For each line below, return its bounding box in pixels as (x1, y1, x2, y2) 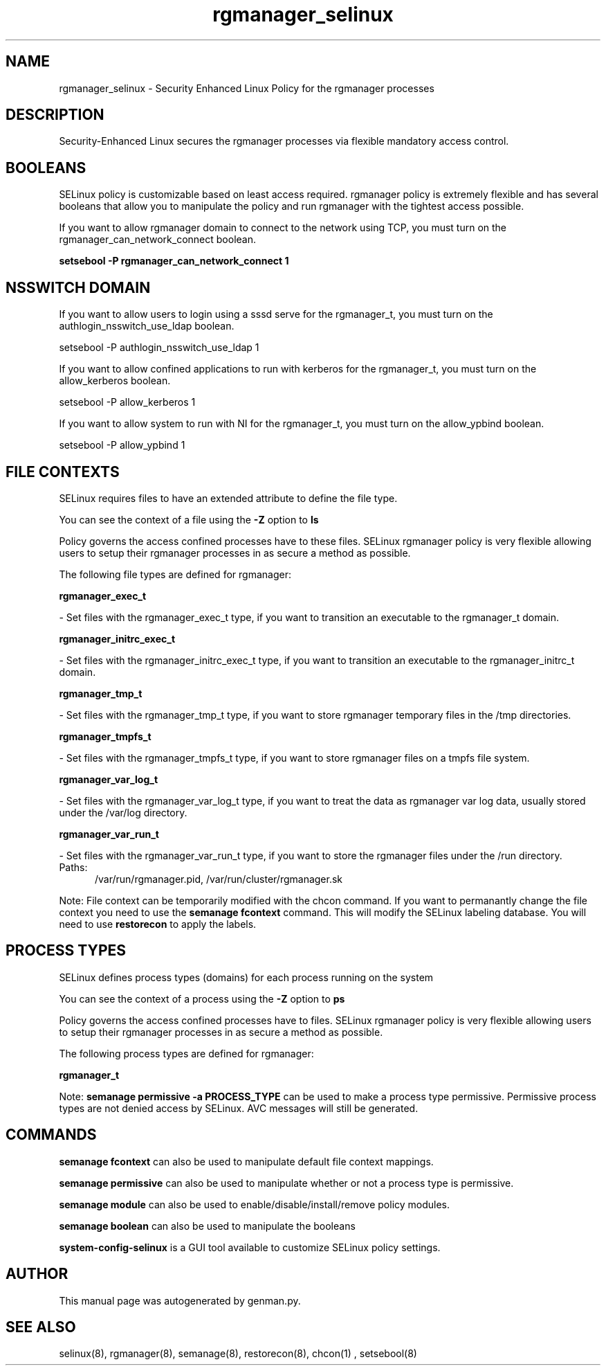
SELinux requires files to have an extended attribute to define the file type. (59, 492, 398, 504)
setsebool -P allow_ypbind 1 (59, 439, 185, 451)
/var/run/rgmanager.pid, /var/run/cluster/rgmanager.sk (95, 872, 343, 885)
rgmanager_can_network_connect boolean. (59, 233, 257, 246)
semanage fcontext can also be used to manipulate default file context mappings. (59, 1155, 434, 1167)
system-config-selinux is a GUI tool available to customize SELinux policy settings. (59, 1241, 441, 1253)
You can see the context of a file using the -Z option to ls (59, 513, 319, 526)
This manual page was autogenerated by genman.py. (59, 1294, 301, 1307)
